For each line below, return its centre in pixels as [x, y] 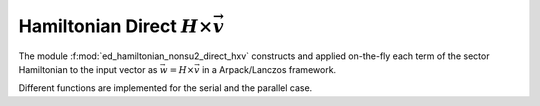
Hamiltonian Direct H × [116, 26]
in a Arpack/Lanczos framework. [269, 69]
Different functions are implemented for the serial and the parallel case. [165, 88]
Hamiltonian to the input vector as [88, 69]
